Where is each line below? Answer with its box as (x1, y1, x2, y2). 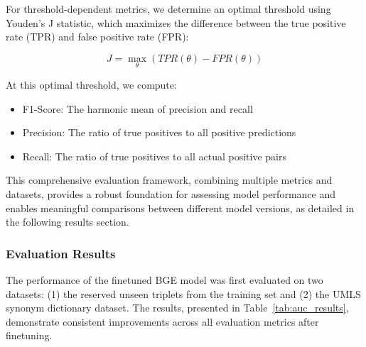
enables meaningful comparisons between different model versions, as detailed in (6, 200, 355, 215)
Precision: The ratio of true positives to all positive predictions (22, 125, 296, 140)
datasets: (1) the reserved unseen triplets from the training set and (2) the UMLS (6, 286, 361, 301)
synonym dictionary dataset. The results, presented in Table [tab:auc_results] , (6, 300, 349, 315)
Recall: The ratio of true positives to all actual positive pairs (22, 148, 287, 163)
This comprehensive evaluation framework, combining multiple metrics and (6, 172, 333, 187)
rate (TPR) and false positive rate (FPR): (6, 29, 189, 44)
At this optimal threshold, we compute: (6, 77, 177, 92)
